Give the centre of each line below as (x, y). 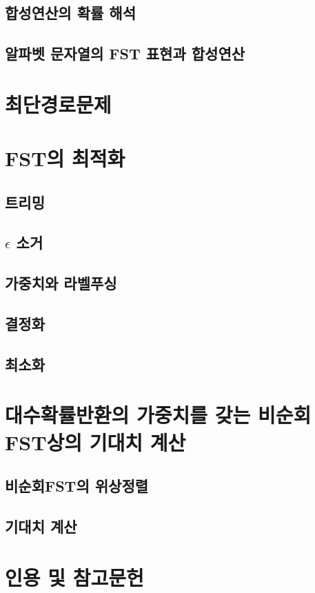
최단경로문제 (58, 104)
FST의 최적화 (65, 158)
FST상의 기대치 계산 (95, 442)
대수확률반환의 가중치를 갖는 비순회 (158, 415)
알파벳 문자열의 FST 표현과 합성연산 (125, 53)
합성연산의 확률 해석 (70, 13)
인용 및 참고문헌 (74, 577)
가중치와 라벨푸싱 (61, 283)
